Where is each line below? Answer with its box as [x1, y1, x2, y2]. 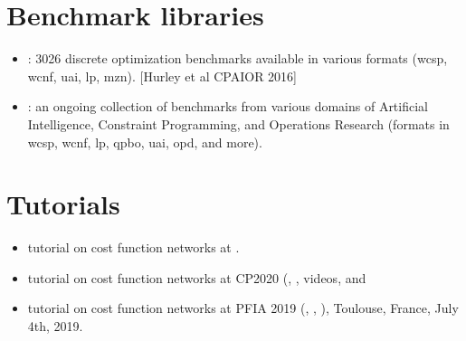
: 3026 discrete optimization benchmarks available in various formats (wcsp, [27, 49, 448, 68]
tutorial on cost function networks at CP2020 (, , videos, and [27, 268, 366, 287]
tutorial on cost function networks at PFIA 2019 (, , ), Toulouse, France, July [27, 298, 459, 317]
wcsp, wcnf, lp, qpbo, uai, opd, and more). [27, 132, 262, 151]
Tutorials [6, 185, 120, 223]
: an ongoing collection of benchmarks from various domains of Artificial [27, 97, 428, 116]
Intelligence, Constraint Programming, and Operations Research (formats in [27, 114, 450, 133]
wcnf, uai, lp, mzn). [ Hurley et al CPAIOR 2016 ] [27, 66, 298, 85]
